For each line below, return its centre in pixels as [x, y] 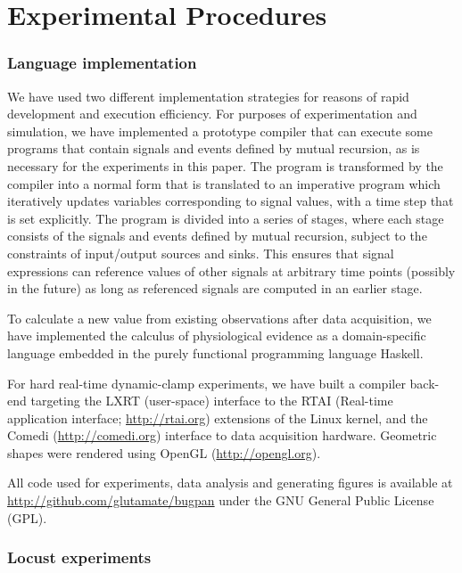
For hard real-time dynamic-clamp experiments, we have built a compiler [206, 383]
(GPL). [27, 517]
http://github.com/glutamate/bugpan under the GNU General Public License [221, 500]
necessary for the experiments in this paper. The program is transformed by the [225, 165]
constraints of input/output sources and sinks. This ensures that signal [201, 253]
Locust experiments [79, 557]
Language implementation [102, 63]
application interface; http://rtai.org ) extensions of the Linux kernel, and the [218, 417]
